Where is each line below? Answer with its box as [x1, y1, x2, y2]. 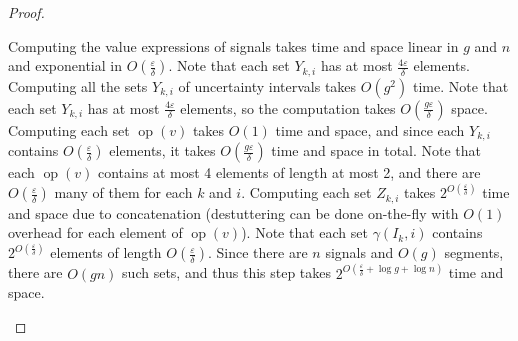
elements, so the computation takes [180, 97, 396, 118]
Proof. [8, 2, 45, 22]
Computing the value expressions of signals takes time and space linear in [8, 35, 459, 56]
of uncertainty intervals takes [178, 75, 357, 96]
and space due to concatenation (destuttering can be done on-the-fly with [8, 202, 459, 223]
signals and [325, 242, 394, 263]
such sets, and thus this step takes [122, 262, 332, 283]
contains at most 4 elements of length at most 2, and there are [97, 162, 481, 183]
